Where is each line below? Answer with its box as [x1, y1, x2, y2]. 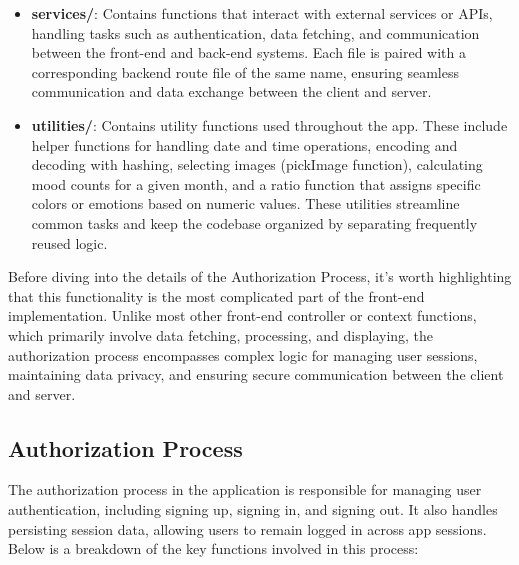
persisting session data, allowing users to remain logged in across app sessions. [8, 518, 487, 539]
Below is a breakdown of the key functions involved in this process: [8, 538, 419, 559]
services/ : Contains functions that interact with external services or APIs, [31, 3, 493, 23]
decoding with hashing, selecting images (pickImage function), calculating [31, 154, 483, 175]
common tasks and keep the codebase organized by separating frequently [31, 212, 478, 233]
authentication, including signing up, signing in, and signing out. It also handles [8, 499, 498, 520]
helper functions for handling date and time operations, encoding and [31, 134, 458, 155]
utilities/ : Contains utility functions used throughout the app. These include [31, 114, 508, 135]
